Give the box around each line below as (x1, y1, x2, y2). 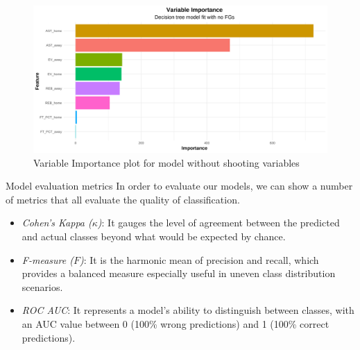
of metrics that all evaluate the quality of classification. (6, 192, 240, 206)
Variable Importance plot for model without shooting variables (33, 155, 300, 169)
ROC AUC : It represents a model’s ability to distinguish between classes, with (22, 303, 354, 317)
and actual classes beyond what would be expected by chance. (22, 228, 286, 243)
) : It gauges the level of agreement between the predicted (97, 215, 340, 230)
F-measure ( (22, 252, 74, 267)
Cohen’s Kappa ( (22, 215, 92, 230)
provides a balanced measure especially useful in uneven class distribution (22, 266, 336, 281)
